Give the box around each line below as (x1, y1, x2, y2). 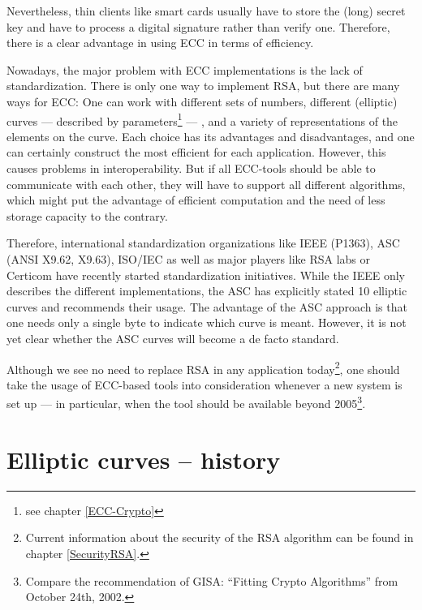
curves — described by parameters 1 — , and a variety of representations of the (6, 110, 398, 129)
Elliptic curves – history (6, 442, 281, 475)
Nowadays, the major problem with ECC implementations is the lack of (6, 61, 363, 78)
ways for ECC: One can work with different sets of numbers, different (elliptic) (6, 92, 398, 110)
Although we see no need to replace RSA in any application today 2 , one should (6, 358, 400, 377)
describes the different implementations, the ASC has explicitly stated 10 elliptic (6, 282, 407, 299)
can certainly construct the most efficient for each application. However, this (6, 144, 386, 161)
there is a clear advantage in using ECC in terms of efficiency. (6, 34, 314, 51)
